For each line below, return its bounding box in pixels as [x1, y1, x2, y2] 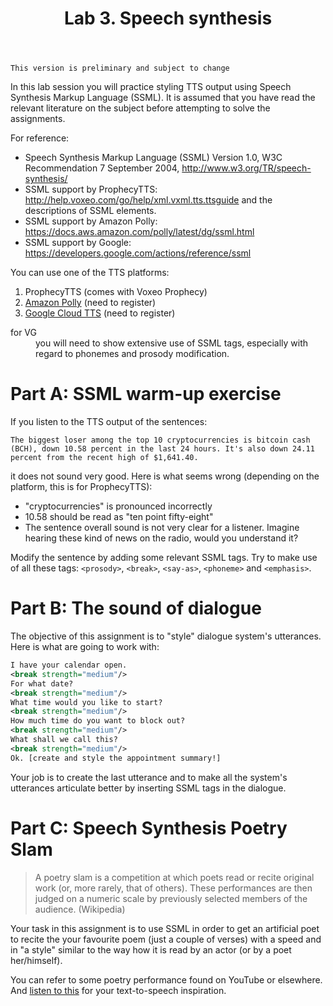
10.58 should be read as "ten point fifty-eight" [24, 511, 214, 523]
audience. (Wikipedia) [34, 903, 126, 915]
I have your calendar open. [10, 660, 128, 671]
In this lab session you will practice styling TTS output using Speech [10, 81, 292, 93]
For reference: [10, 132, 70, 144]
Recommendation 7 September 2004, [24, 162, 180, 174]
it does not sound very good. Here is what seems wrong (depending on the [10, 470, 320, 482]
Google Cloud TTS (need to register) [24, 307, 176, 319]
